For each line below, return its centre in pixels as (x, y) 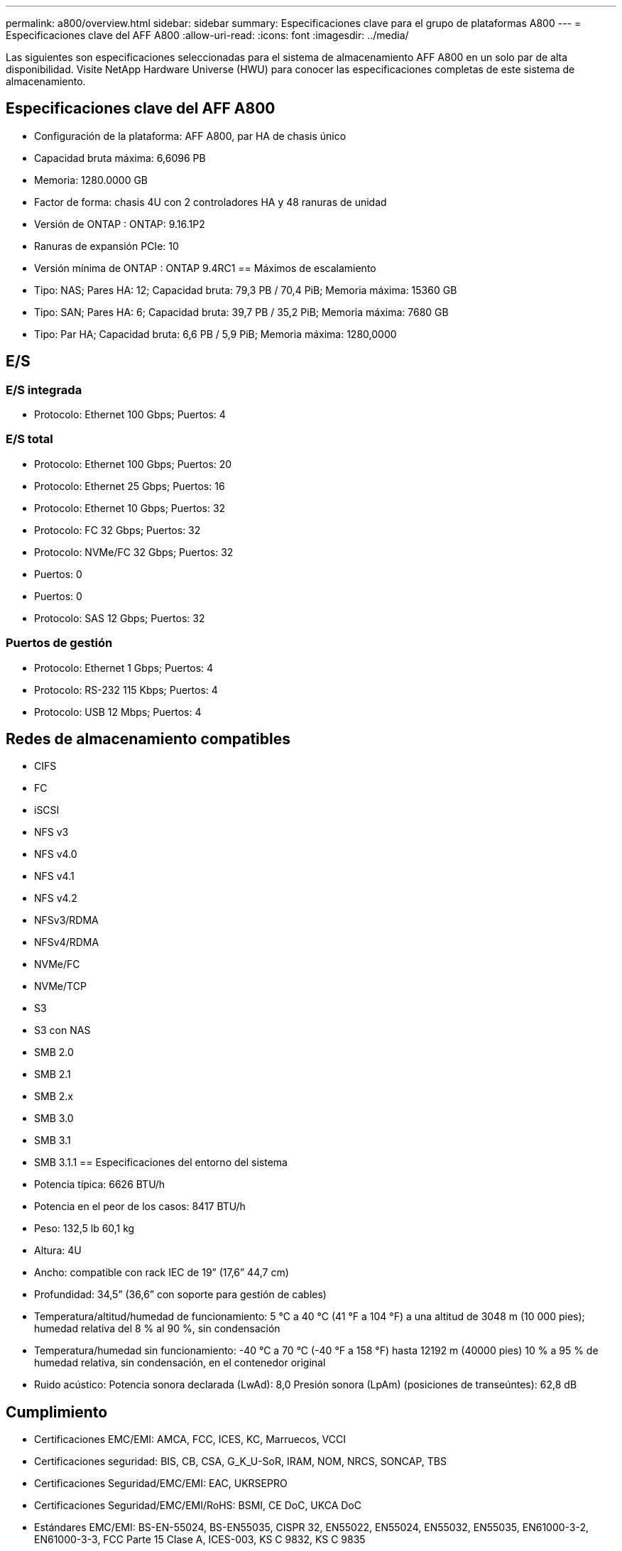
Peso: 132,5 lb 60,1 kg (84, 1229)
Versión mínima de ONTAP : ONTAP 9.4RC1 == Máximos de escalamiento (205, 268)
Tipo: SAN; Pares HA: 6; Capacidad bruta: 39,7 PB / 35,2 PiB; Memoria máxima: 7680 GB (241, 312)
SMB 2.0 (54, 1052)
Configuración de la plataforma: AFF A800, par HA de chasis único (190, 136)
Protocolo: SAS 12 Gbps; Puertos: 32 (120, 618)
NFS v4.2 (56, 898)
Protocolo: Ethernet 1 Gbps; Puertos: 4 (124, 668)
